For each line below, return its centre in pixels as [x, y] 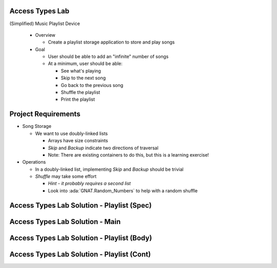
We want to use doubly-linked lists [71, 133]
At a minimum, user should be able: [85, 63]
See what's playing [81, 71]
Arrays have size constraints [78, 141]
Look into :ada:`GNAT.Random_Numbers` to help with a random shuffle [123, 191]
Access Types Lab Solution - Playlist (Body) [81, 238]
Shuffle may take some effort [66, 176]
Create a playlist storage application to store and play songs [111, 42]
